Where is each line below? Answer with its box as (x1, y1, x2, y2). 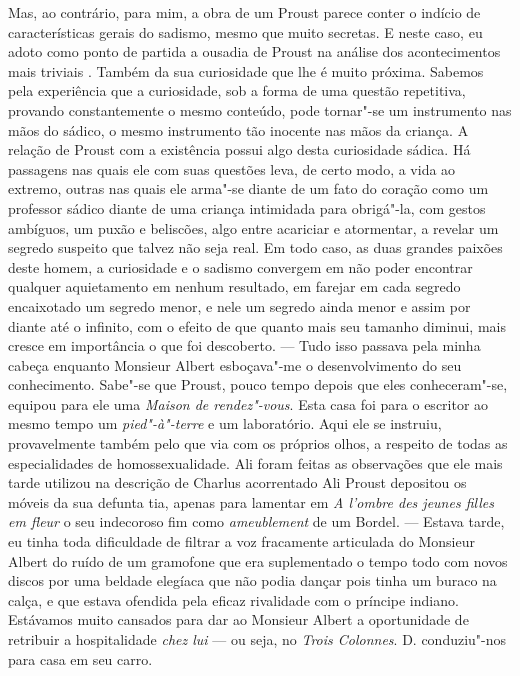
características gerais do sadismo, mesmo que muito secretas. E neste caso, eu (8, 21, 483, 42)
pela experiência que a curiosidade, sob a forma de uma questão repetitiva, (8, 80, 466, 101)
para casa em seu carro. (8, 648, 153, 669)
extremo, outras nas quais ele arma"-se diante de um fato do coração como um (8, 178, 489, 199)
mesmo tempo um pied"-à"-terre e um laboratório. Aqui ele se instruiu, (8, 413, 442, 434)
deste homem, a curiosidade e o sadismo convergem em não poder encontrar (8, 256, 473, 277)
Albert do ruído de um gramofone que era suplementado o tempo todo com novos (8, 550, 508, 571)
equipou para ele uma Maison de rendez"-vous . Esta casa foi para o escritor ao (8, 393, 489, 414)
